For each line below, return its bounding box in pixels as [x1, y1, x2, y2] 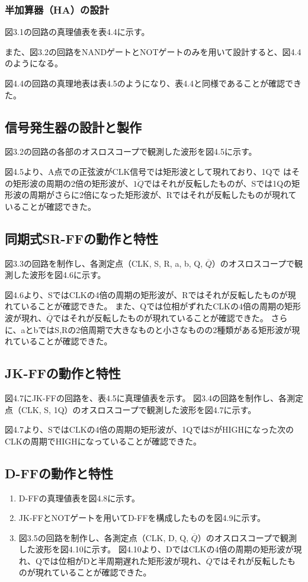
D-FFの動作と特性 [5, 463, 113, 482]
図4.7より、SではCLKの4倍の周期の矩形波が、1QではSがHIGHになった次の [5, 423, 294, 436]
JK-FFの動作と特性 [5, 364, 121, 382]
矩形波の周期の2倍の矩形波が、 [12, 177, 133, 189]
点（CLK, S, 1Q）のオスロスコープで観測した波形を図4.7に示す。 [5, 403, 256, 415]
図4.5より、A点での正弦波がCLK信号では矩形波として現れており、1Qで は [5, 165, 292, 177]
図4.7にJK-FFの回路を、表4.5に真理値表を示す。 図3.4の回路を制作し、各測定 [5, 391, 303, 404]
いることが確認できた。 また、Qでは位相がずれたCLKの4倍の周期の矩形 [21, 300, 301, 312]
